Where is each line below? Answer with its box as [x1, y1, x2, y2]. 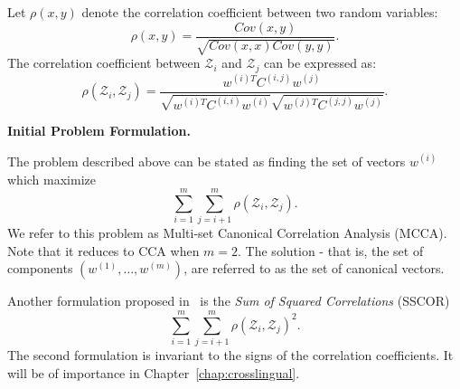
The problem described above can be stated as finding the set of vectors [7, 151, 406, 170]
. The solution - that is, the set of [238, 241, 424, 260]
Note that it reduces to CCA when [7, 241, 200, 260]
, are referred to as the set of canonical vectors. [183, 259, 445, 278]
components [7, 259, 73, 278]
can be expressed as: [264, 53, 377, 72]
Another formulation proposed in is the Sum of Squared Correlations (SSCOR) [7, 291, 450, 310]
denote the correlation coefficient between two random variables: [81, 3, 438, 21]
